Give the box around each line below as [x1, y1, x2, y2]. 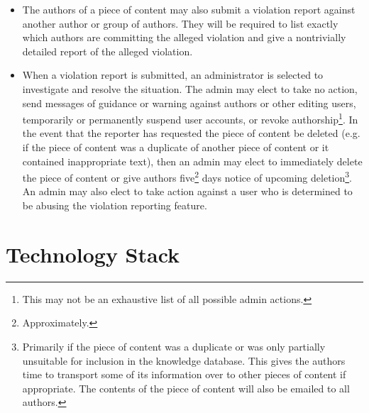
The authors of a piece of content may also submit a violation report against [22, 2, 356, 16]
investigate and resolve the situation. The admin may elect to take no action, [22, 81, 358, 96]
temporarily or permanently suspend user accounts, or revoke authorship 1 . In [22, 110, 358, 126]
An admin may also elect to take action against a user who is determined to [22, 184, 353, 199]
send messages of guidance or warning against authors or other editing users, [22, 95, 356, 110]
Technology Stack [6, 239, 180, 268]
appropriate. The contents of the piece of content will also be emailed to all [22, 380, 350, 395]
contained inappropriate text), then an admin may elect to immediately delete [22, 153, 363, 168]
